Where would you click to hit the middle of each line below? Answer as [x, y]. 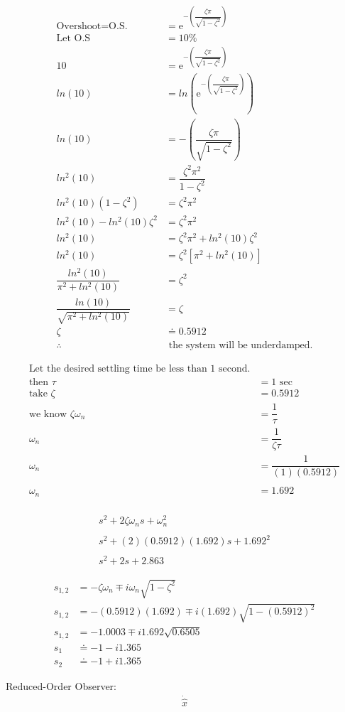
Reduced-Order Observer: [61, 685]
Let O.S [73, 38]
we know [48, 414]
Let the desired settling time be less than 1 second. [139, 369]
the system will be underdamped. [241, 346]
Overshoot [79, 26]
